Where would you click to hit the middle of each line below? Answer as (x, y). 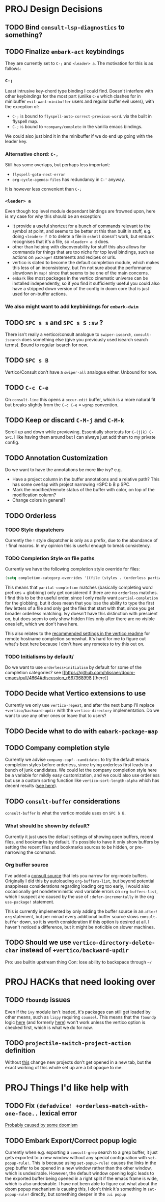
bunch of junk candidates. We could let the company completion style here (81, 770)
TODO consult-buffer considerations (63, 801)
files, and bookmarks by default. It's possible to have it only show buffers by (82, 841)
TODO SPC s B (27, 360)
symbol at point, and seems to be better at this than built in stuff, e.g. (82, 231)
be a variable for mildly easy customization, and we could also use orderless (82, 775)
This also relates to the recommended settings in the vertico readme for (78, 633)
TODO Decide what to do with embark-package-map (82, 731)
